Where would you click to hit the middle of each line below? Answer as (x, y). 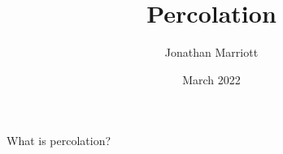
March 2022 (211, 79)
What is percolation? (59, 141)
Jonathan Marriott (211, 52)
